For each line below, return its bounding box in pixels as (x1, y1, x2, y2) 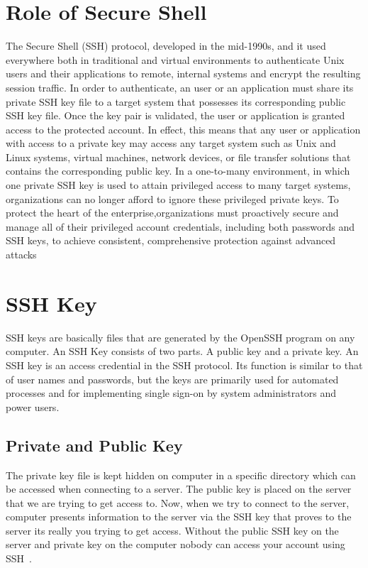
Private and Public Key (6, 434, 183, 456)
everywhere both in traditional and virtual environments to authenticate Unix (6, 52, 345, 67)
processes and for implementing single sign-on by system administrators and (6, 386, 336, 400)
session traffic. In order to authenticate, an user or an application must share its (6, 80, 354, 94)
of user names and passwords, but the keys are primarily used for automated (6, 371, 339, 386)
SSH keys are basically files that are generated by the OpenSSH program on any (6, 329, 355, 344)
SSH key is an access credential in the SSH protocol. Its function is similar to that (6, 357, 363, 372)
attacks (6, 247, 37, 262)
